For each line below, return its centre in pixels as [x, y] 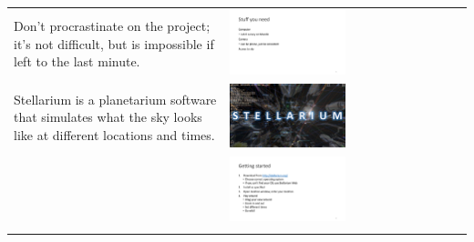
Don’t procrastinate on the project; [112, 26]
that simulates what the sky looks [108, 117]
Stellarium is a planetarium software [115, 99]
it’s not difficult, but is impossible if [114, 43]
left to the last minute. [77, 61]
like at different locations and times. [114, 135]
